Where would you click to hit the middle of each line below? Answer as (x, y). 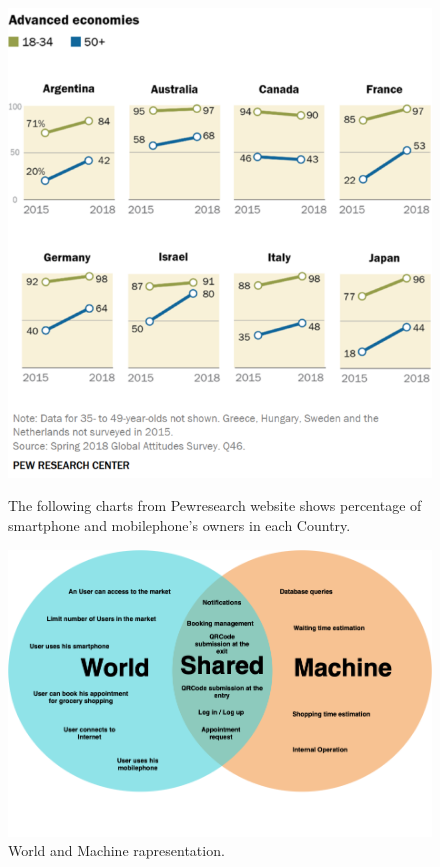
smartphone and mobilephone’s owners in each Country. (179, 525)
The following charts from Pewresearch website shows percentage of (215, 505)
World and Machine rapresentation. (116, 850)
